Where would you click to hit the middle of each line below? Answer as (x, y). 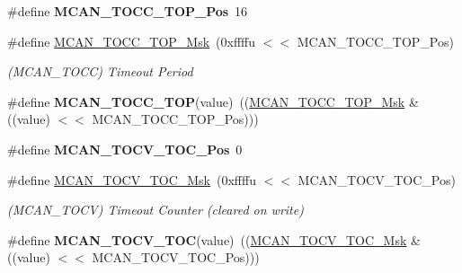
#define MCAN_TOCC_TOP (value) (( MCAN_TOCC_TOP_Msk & (213, 101)
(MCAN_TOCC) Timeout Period (100, 71)
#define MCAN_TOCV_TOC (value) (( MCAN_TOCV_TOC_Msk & (214, 239)
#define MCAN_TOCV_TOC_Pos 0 (125, 149)
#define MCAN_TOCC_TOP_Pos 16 (128, 11)
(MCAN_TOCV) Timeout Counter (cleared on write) (155, 210)
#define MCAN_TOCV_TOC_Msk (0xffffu (132, 179)
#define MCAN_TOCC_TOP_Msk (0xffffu (132, 41)
